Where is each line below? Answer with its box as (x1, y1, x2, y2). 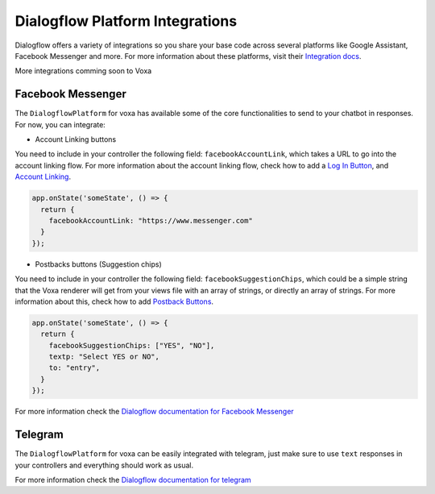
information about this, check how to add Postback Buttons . (14, 297, 213, 306)
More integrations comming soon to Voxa (14, 66, 152, 76)
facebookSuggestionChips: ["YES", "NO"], (48, 341, 215, 350)
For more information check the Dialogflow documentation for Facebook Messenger (14, 407, 294, 417)
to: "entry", (48, 363, 101, 372)
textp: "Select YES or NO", (48, 352, 160, 362)
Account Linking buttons (35, 135, 117, 144)
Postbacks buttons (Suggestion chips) (35, 259, 163, 269)
